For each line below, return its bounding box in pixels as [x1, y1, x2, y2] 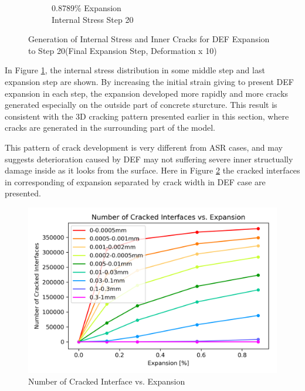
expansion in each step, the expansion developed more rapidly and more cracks [5, 87, 289, 99]
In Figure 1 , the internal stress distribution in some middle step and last [5, 64, 265, 76]
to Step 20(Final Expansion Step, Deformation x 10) [28, 44, 217, 56]
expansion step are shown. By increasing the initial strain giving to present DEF [5, 75, 294, 87]
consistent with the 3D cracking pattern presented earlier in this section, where [5, 110, 289, 122]
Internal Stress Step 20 [52, 13, 134, 25]
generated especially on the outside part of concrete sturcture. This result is [5, 98, 277, 111]
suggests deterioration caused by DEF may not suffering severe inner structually [5, 152, 293, 165]
